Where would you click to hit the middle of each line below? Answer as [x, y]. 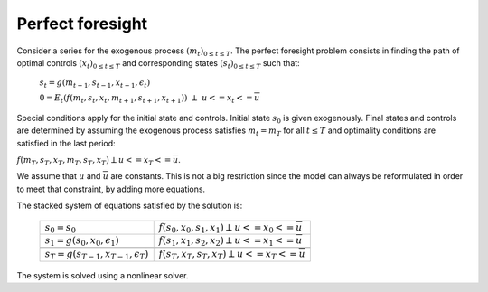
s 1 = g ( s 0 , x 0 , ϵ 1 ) [82, 241]
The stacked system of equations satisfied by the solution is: [130, 206]
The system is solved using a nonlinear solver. [103, 275]
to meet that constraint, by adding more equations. [111, 189]
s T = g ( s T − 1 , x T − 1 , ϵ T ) [97, 255]
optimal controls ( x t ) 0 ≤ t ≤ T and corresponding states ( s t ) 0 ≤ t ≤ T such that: [158, 64]
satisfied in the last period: [66, 143]
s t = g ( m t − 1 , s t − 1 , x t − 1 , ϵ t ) [95, 84]
